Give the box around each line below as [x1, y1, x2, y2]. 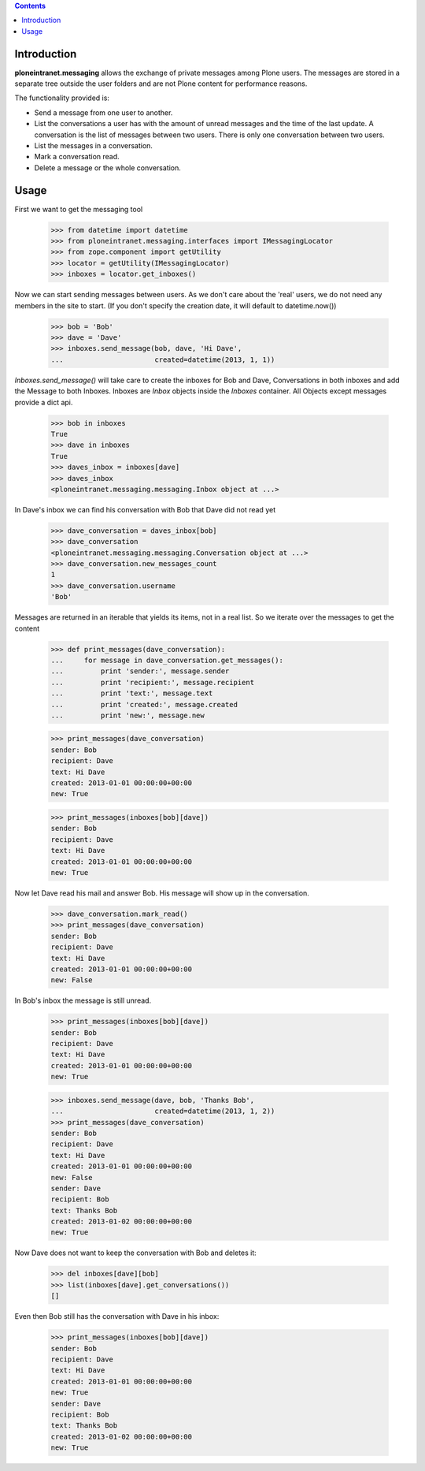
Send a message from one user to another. [34, 107, 173, 117]
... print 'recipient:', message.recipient [50, 678, 255, 687]
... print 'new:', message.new [50, 710, 205, 720]
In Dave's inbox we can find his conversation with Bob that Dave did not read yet [14, 505, 275, 514]
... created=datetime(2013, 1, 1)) [50, 355, 275, 364]
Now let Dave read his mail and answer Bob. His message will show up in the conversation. [14, 888, 310, 898]
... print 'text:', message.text [50, 689, 213, 698]
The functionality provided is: [14, 93, 110, 102]
